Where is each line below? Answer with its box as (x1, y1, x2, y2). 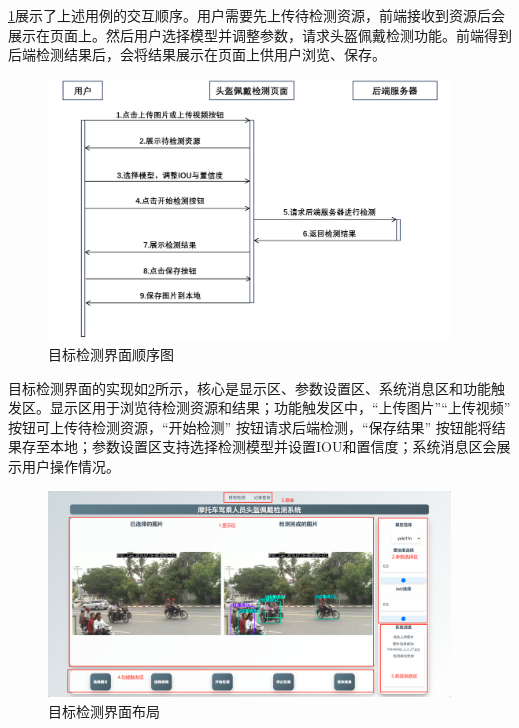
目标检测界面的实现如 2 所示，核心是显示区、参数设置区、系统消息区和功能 (8, 377, 491, 398)
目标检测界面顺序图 (48, 343, 174, 364)
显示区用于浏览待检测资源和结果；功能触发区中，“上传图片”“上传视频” (49, 397, 511, 418)
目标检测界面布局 (48, 701, 160, 721)
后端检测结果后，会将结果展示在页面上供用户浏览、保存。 (8, 44, 386, 65)
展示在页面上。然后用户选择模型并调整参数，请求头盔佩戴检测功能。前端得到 (8, 24, 512, 45)
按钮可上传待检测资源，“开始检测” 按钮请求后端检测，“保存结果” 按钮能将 (8, 416, 492, 437)
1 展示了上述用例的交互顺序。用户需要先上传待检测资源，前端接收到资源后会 (8, 5, 505, 25)
